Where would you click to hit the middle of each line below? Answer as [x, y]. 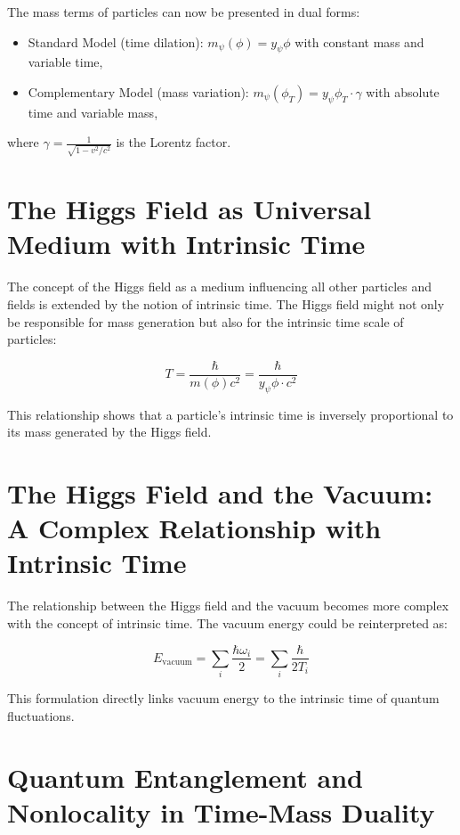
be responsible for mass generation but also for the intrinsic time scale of [206, 321]
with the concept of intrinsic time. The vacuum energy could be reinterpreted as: [227, 622]
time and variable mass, [93, 112]
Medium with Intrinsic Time [186, 244]
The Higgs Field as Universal [190, 209]
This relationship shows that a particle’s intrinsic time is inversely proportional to [230, 414]
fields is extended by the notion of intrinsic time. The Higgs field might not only [226, 303]
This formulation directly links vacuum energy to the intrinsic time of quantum [223, 698]
